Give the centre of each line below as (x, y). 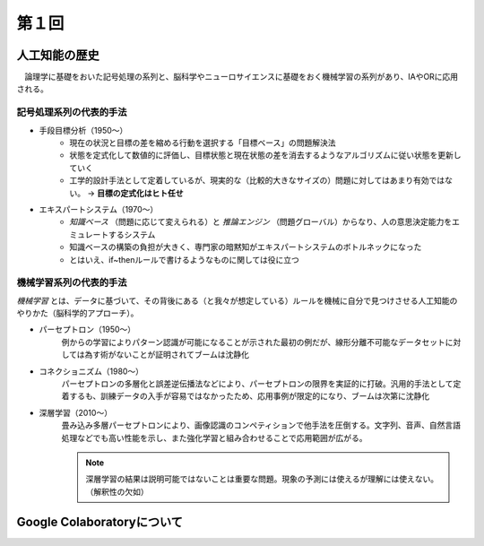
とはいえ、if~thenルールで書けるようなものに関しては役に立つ (185, 259)
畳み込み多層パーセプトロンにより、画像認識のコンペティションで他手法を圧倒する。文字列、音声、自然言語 (261, 425)
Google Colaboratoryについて (100, 521)
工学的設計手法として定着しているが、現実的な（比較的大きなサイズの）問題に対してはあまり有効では (257, 180)
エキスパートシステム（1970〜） (99, 209)
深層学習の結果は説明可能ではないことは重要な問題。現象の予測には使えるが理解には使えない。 (262, 479)
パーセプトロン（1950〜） (87, 329)
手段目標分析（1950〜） (83, 130)
